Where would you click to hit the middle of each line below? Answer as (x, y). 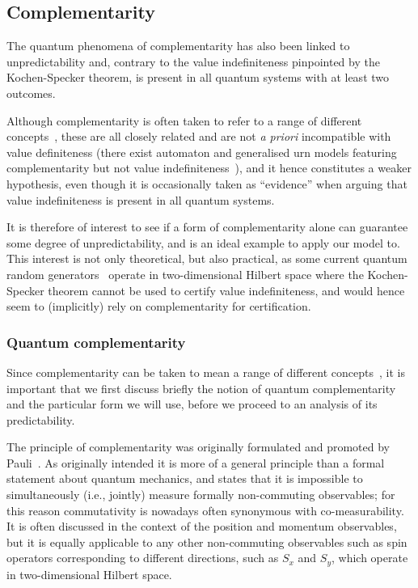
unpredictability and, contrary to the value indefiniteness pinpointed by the (193, 61)
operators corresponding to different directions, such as (143, 558)
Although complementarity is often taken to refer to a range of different (184, 120)
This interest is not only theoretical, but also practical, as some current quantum (207, 258)
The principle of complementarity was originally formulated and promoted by (198, 447)
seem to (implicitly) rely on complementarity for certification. (159, 306)
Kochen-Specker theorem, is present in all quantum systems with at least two (198, 77)
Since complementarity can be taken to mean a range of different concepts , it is (206, 372)
